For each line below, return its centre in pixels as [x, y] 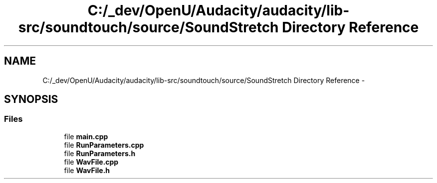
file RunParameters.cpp [104, 145]
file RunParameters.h [100, 153]
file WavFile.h [87, 170]
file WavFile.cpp [91, 162]
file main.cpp [86, 136]
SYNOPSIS [31, 99]
